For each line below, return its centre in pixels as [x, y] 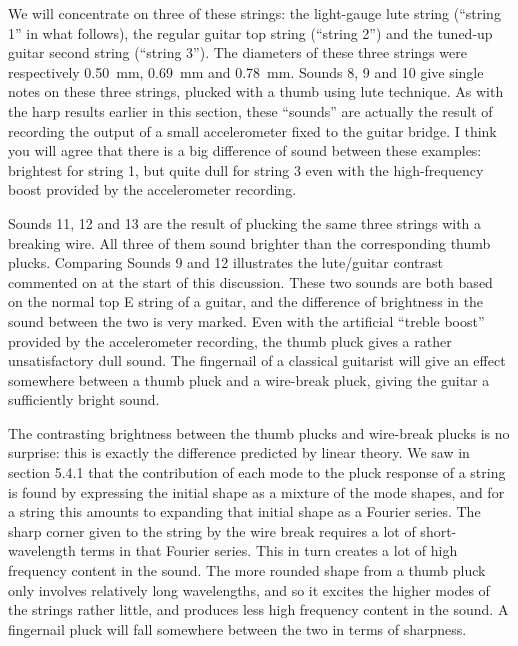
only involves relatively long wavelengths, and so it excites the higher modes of [249, 589]
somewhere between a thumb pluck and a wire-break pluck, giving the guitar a [249, 379]
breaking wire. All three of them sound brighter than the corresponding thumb [249, 242]
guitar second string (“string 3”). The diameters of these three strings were [237, 52]
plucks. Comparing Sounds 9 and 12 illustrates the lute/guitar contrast [225, 262]
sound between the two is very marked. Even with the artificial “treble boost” [246, 320]
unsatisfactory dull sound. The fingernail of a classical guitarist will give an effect [257, 360]
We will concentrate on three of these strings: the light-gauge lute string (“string [254, 13]
